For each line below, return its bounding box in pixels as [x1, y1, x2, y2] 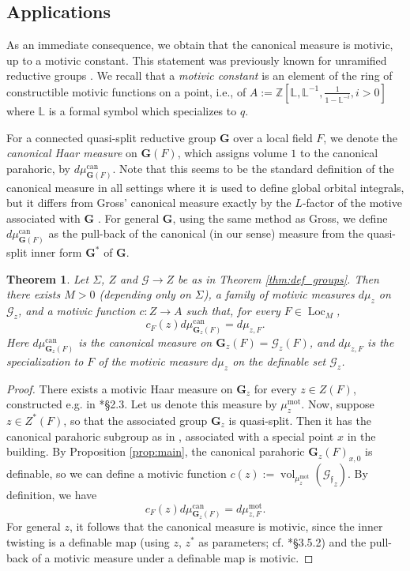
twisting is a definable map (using [6, 534, 170, 550]
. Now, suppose [301, 396, 374, 412]
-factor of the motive [302, 194, 402, 211]
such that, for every [186, 302, 280, 319]
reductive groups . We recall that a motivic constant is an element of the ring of [6, 67, 393, 84]
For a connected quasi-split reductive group [6, 129, 216, 145]
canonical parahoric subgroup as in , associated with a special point [6, 427, 334, 444]
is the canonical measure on [78, 333, 213, 350]
